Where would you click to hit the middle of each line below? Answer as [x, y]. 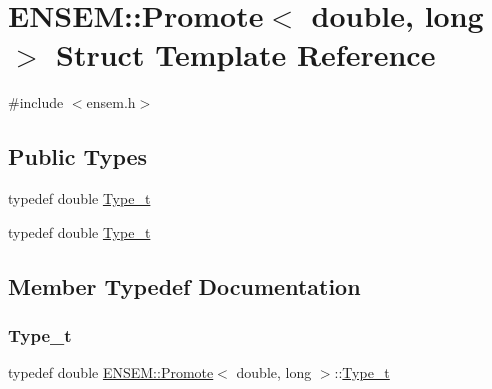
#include [36, 102]
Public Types [78, 156]
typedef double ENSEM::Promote [111, 372]
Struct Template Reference [246, 54]
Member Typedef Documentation [184, 285]
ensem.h [111, 102]
